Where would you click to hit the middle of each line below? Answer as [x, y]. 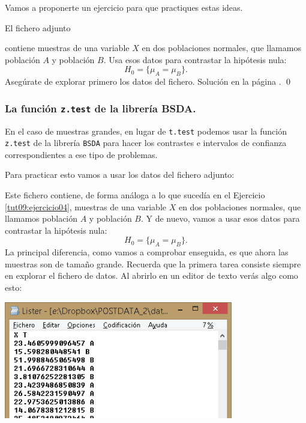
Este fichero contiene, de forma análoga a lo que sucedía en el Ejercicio [135, 195]
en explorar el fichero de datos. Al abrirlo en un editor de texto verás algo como [151, 275]
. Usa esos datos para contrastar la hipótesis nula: [195, 59]
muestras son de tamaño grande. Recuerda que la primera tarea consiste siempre [153, 263]
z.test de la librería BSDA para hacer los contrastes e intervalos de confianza [146, 143]
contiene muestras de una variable [67, 48]
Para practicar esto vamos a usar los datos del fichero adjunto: [120, 175]
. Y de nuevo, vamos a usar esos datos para [220, 218]
